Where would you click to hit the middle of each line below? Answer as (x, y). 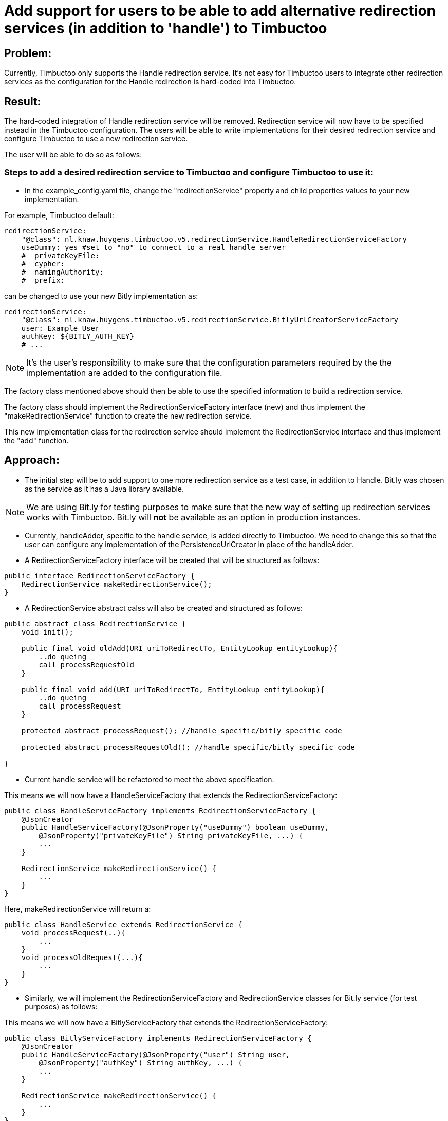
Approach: (32, 460)
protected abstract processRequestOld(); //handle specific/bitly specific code (188, 747)
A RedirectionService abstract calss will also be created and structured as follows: (164, 608)
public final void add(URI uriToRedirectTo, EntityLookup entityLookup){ (173, 689)
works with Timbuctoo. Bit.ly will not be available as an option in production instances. (193, 517)
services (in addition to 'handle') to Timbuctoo (166, 28)
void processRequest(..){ (73, 933)
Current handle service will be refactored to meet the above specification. (150, 779)
